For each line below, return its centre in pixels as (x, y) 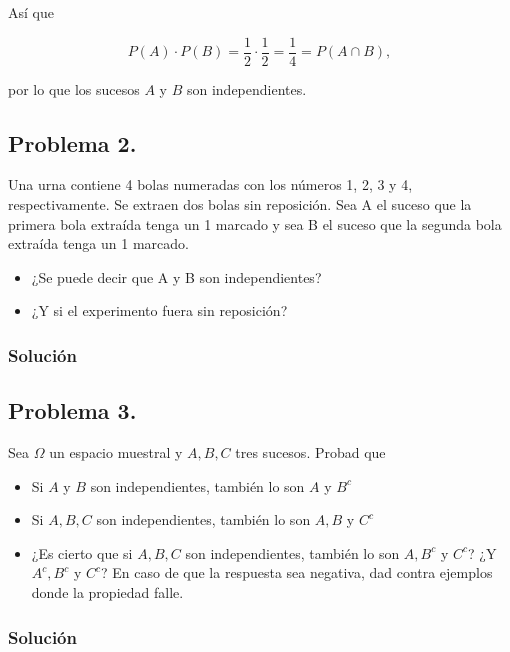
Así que (31, 12)
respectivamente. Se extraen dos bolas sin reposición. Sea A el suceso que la (240, 204)
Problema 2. (72, 142)
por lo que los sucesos (74, 88)
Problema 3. (72, 410)
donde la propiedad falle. (107, 592)
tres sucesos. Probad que (310, 452)
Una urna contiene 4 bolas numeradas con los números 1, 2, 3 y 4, (210, 184)
